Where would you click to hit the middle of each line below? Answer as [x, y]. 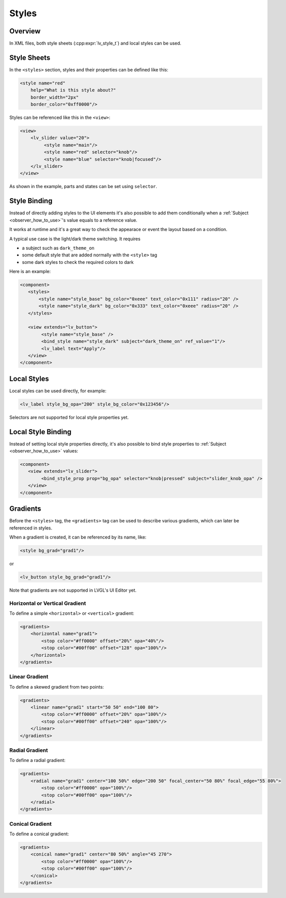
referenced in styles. [31, 528]
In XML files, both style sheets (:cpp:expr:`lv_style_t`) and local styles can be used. [95, 43]
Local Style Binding [40, 432]
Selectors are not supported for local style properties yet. [69, 417]
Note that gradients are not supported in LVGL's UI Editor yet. [73, 590]
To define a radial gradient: [37, 760]
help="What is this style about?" [73, 90]
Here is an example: [30, 272]
